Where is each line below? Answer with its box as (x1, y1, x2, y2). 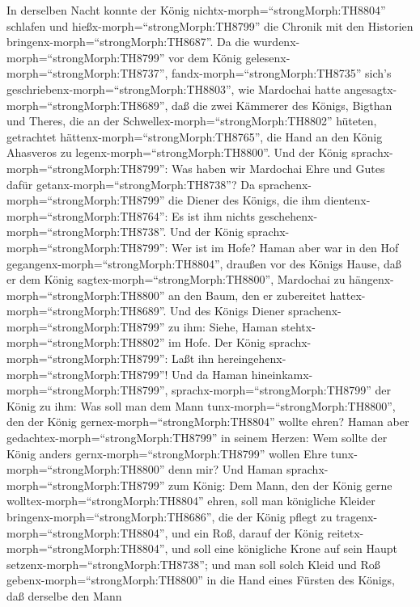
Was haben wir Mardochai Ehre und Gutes (172, 159, 385, 176)
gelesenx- (245, 48, 291, 65)
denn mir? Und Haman (168, 461, 283, 478)
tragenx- (336, 508, 378, 525)
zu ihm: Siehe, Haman (168, 318, 278, 335)
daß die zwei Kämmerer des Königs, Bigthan (172, 96, 392, 113)
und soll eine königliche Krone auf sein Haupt (172, 540, 398, 557)
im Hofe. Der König (168, 334, 266, 351)
